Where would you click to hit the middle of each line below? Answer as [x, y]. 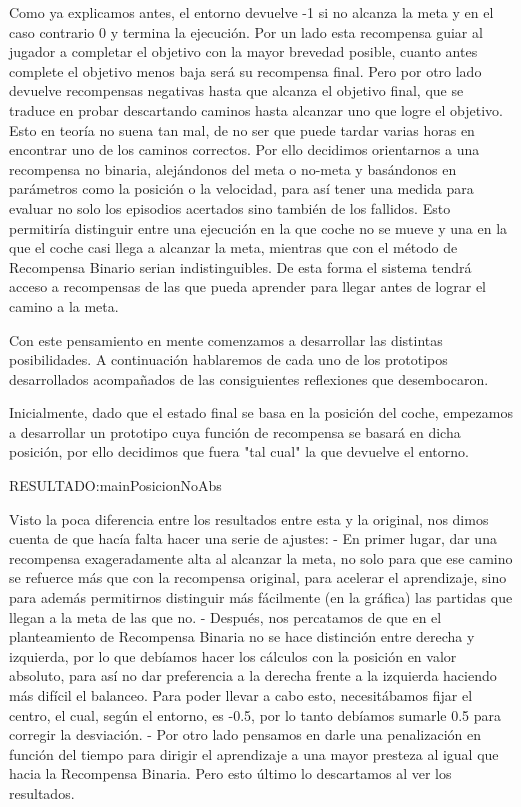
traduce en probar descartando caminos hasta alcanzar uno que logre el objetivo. [256, 109]
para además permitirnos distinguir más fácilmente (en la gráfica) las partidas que [261, 597]
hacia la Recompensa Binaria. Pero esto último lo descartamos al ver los [230, 773]
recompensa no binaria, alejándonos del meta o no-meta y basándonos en [233, 168]
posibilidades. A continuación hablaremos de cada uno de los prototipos [228, 359]
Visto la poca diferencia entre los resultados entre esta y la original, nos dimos [249, 518]
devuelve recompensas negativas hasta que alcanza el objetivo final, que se [236, 90]
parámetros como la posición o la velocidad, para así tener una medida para [241, 188]
